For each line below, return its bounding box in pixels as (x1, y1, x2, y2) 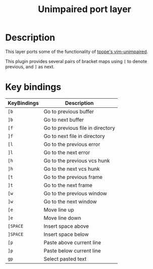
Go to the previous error (43, 141, 101, 148)
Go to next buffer (43, 116, 84, 123)
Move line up (43, 206, 74, 213)
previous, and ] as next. (5, 63, 55, 70)
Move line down (43, 214, 82, 221)
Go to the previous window (43, 190, 107, 197)
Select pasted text (43, 255, 87, 262)
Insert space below (43, 231, 89, 238)
